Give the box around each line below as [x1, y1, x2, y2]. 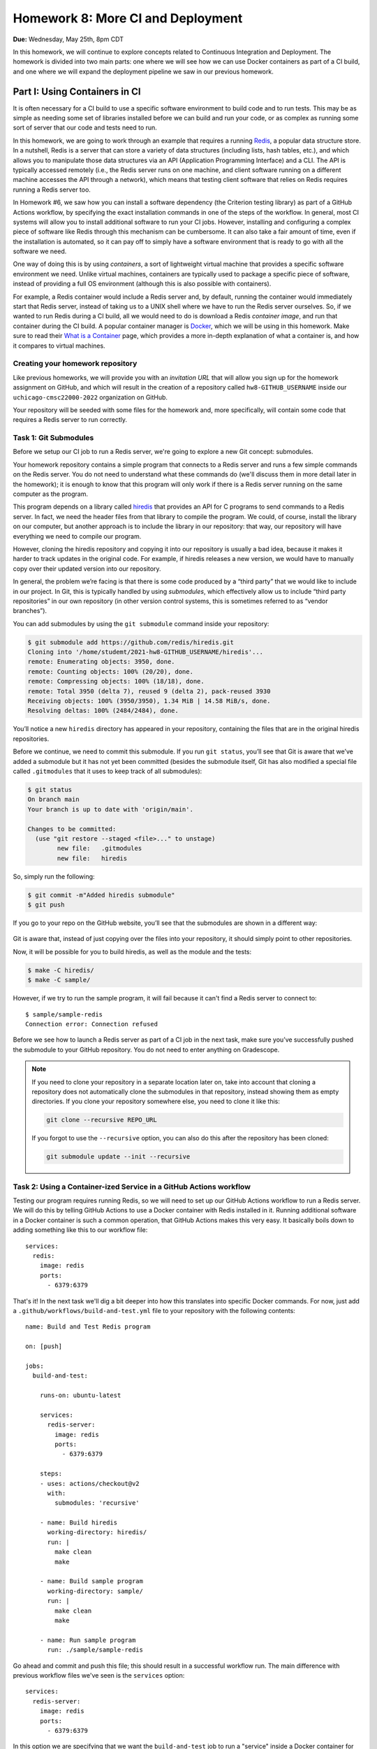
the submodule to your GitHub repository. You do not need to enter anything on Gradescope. [13, 1045, 280, 1054]
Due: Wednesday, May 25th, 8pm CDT [13, 35, 124, 43]
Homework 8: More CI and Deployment [13, 10, 243, 26]
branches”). [13, 607, 47, 615]
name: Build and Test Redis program [25, 1323, 151, 1331]
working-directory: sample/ [47, 1587, 143, 1595]
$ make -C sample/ [27, 976, 91, 984]
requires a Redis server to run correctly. [13, 416, 127, 424]
